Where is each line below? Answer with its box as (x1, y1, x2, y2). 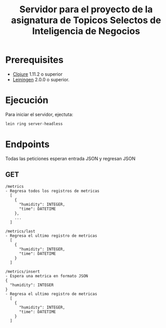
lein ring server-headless (5, 121, 63, 126)
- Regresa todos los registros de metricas (5, 188, 100, 193)
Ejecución (5, 95, 49, 106)
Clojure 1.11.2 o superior (12, 71, 63, 77)
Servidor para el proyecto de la (19, 4, 153, 15)
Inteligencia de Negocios (32, 26, 140, 37)
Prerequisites (5, 54, 64, 66)
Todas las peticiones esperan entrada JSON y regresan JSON (5, 155, 136, 162)
